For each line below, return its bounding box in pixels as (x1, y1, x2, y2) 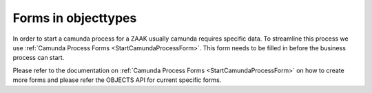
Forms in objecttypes (12, 10, 137, 25)
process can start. (12, 54, 65, 62)
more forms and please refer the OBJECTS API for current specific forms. (12, 76, 222, 84)
